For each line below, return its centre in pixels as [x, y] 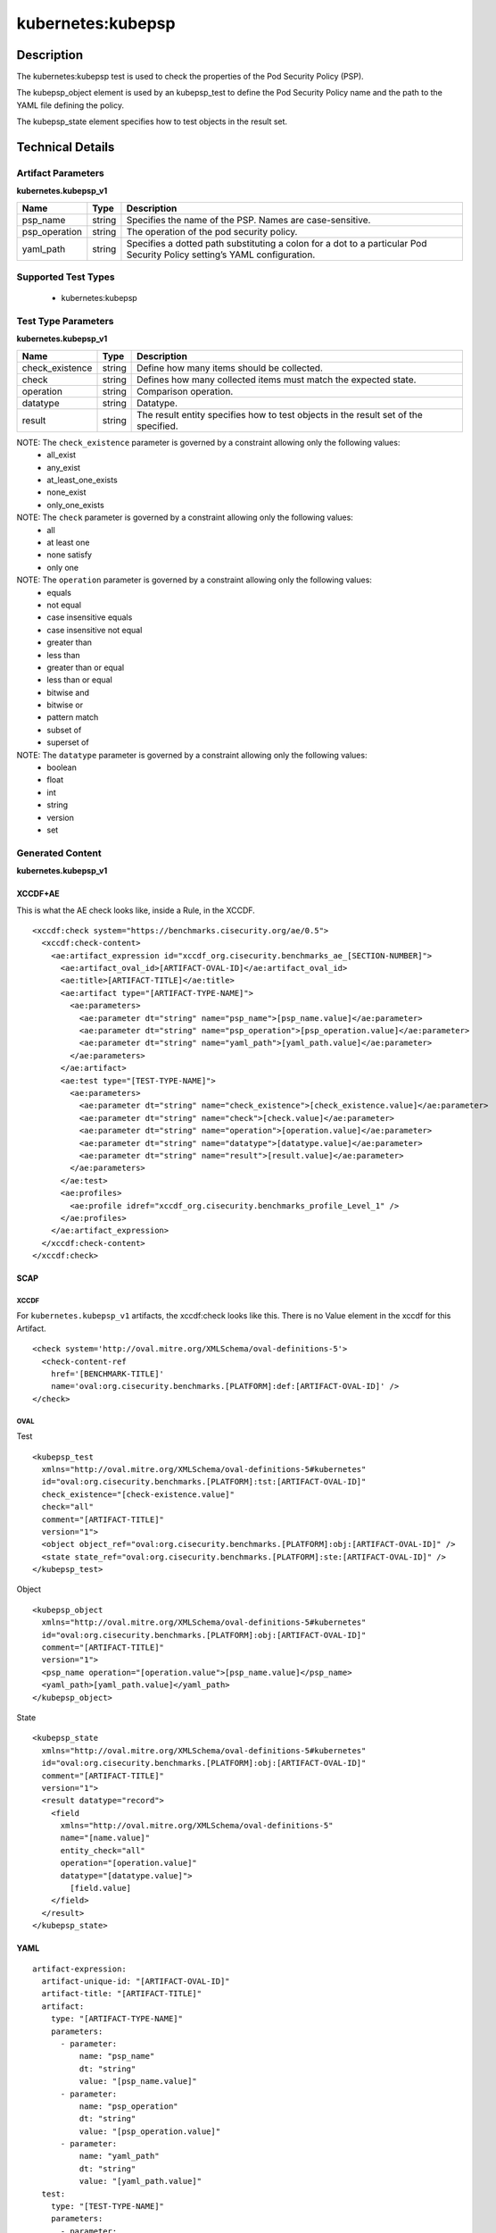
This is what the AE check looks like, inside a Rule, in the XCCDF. [136, 910]
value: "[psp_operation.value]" [150, 2131]
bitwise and [68, 692]
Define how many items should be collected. [230, 368]
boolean [62, 767]
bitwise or [65, 705]
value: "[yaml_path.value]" [141, 2181]
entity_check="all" [103, 1850]
